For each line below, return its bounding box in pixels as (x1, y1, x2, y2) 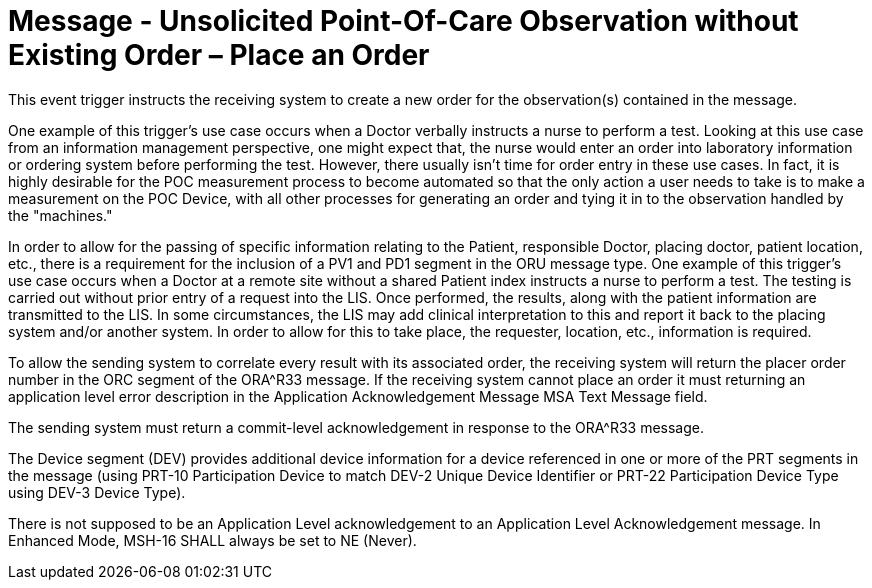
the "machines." (8, 206, 113, 224)
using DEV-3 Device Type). (8, 483, 186, 501)
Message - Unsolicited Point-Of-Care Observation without (8, 4, 799, 38)
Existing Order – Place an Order (8, 38, 430, 72)
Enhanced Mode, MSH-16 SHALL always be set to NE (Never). (8, 531, 417, 549)
